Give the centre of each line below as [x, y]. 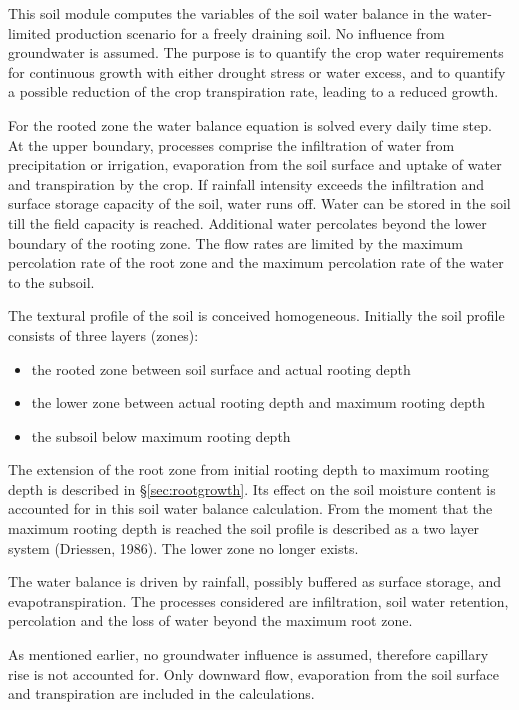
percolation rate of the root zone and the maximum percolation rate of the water [256, 262]
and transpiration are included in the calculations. [161, 693]
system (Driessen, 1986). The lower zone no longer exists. [183, 547]
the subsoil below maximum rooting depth [161, 435]
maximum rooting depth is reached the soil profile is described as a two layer [244, 528]
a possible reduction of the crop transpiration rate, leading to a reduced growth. [253, 91]
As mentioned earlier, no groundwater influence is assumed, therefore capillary [248, 654]
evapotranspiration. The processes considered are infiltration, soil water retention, [258, 600]
